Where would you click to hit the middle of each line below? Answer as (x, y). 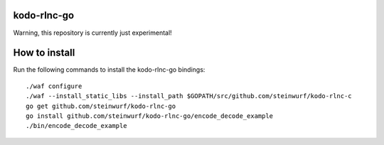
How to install (44, 53)
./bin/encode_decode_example (76, 126)
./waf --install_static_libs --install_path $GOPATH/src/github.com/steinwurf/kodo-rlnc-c (189, 96)
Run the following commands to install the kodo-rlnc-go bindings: (109, 70)
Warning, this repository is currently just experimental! (92, 33)
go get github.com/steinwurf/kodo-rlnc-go (101, 106)
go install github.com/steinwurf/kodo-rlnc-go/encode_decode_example (150, 116)
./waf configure (54, 86)
